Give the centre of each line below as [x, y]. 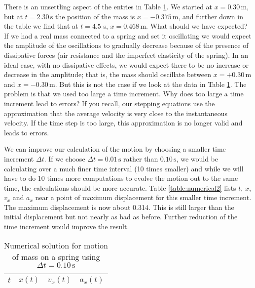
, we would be [197, 158]
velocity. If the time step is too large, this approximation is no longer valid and [123, 123]
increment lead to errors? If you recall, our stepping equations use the [109, 103]
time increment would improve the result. [67, 226]
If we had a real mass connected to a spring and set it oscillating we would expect [128, 35]
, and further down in [211, 16]
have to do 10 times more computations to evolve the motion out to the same [121, 178]
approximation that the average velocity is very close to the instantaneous [116, 113]
